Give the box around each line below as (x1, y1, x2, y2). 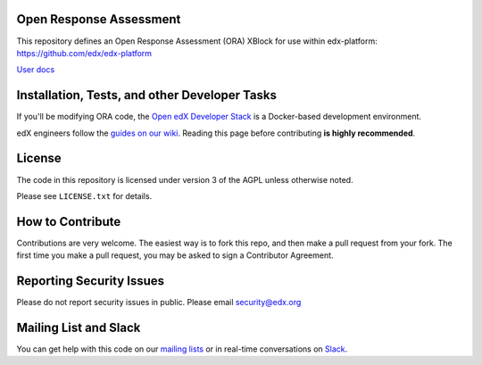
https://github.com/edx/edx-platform (16, 47, 152, 58)
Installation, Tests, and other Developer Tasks (16, 87, 277, 103)
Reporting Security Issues (16, 273, 165, 288)
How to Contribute (16, 214, 121, 229)
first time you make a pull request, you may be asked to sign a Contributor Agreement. (16, 250, 334, 261)
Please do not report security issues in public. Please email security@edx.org (16, 297, 302, 308)
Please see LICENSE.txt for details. (16, 190, 153, 201)
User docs (16, 64, 55, 75)
